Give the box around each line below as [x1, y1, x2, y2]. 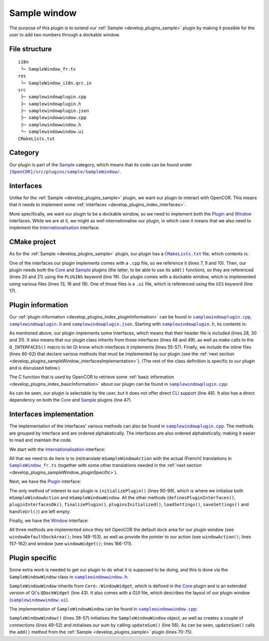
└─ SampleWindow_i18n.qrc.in [20, 80, 92, 86]
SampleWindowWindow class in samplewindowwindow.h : [9, 574, 129, 580]
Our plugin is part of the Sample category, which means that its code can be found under [9, 162, 192, 168]
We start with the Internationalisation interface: [9, 446, 106, 452]
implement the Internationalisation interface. [9, 224, 100, 231]
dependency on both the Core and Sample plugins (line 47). [9, 397, 132, 403]
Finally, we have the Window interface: [9, 518, 89, 524]
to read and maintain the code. [9, 437, 72, 443]
